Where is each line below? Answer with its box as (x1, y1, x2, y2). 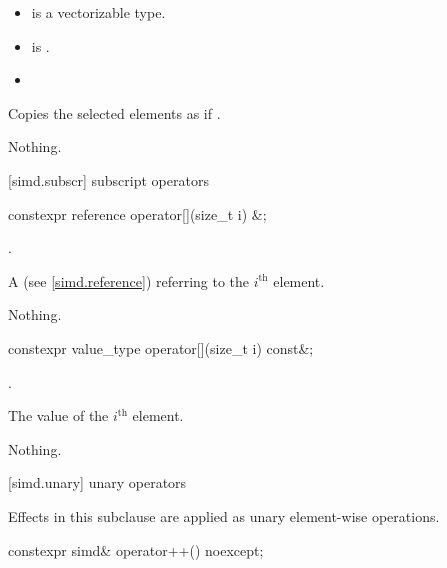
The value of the (8, 405, 109, 426)
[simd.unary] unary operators (8, 472, 187, 493)
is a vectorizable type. (31, 2, 166, 22)
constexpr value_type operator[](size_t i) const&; (8, 337, 314, 358)
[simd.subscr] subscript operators (8, 169, 209, 190)
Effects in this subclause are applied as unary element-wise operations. (8, 505, 440, 526)
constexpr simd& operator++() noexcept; (8, 539, 264, 560)
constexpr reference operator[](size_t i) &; (8, 203, 267, 224)
